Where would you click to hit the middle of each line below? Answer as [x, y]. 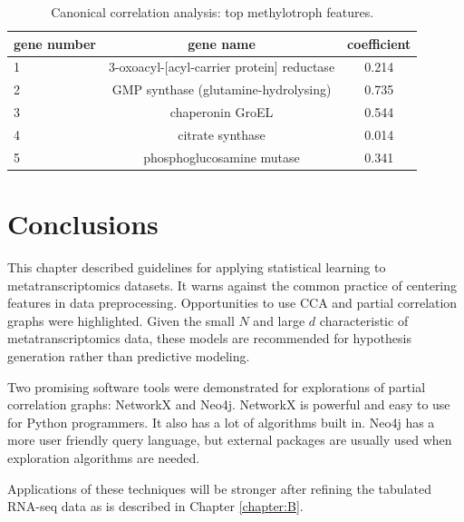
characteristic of [364, 320]
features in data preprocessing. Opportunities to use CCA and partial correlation [232, 303]
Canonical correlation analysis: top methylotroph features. [213, 12]
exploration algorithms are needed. [104, 457]
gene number [55, 43]
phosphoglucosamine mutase [222, 157]
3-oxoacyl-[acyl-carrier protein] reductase [222, 67]
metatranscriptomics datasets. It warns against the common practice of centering [232, 285]
